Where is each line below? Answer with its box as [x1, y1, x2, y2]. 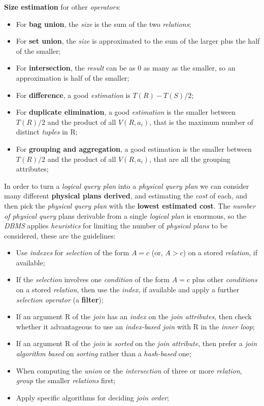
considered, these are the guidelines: [4, 230, 116, 241]
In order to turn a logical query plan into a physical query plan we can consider [4, 180, 249, 191]
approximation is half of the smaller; [16, 72, 129, 83]
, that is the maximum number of [149, 116, 253, 127]
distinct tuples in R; [16, 126, 78, 137]
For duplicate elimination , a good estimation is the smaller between [16, 107, 236, 117]
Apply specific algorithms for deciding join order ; [16, 392, 169, 402]
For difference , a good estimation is [16, 89, 130, 100]
